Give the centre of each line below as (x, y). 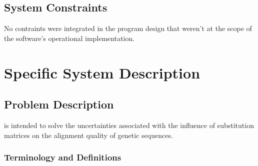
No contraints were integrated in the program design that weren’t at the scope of (128, 28)
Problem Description (59, 104)
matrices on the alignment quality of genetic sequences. (88, 135)
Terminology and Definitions (63, 157)
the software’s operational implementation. (69, 38)
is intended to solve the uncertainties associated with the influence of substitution (129, 125)
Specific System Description (102, 72)
